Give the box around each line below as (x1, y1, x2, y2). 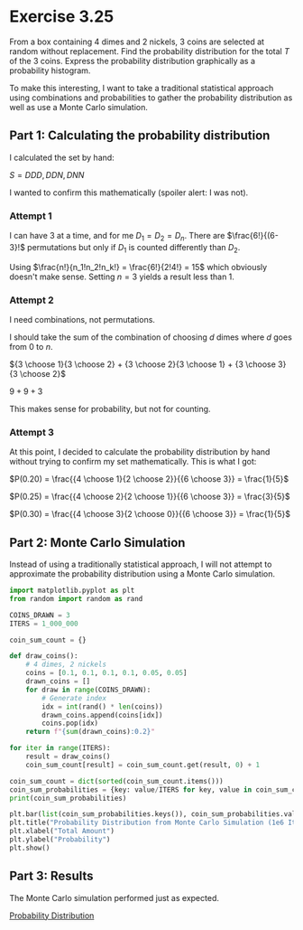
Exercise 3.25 (9, 6, 115, 27)
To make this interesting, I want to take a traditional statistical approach (9, 82, 274, 93)
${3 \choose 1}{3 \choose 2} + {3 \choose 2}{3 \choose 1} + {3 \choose (9, 359, 277, 370)
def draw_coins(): (9, 652, 78, 661)
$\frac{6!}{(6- (226, 230, 280, 241)
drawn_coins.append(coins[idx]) (41, 710, 164, 719)
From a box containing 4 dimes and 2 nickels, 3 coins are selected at (9, 36, 264, 47)
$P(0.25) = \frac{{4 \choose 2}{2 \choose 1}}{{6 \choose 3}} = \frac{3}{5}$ (9, 491, 290, 503)
